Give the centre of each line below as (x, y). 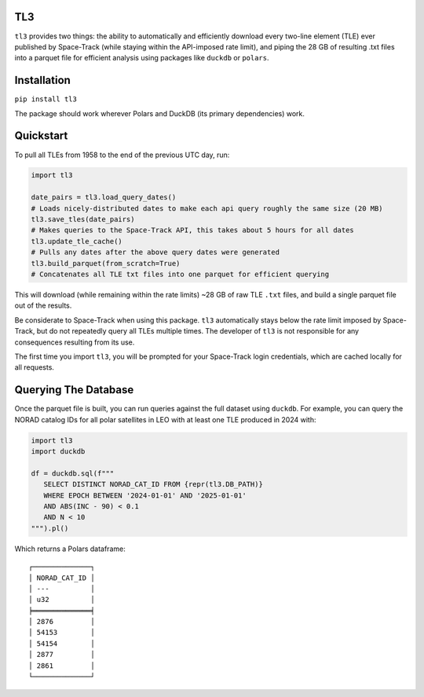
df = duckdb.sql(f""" (73, 473)
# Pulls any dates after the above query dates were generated (155, 252)
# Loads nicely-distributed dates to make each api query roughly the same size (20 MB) (207, 208)
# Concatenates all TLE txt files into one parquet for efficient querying (180, 274)
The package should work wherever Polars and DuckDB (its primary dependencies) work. (160, 113)
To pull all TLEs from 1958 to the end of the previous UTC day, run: (122, 155)
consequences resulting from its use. (75, 342)
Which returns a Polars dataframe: (70, 549)
